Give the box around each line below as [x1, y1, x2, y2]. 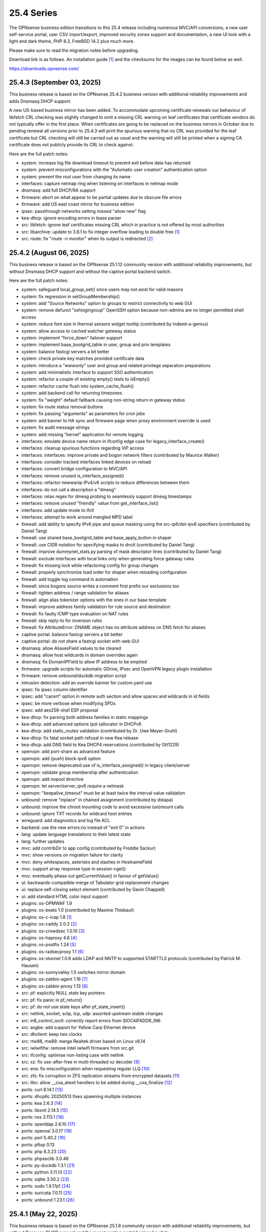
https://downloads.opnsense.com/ [9, 66, 79, 71]
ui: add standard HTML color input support [21, 893, 108, 899]
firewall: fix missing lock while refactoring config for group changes [21, 562, 159, 568]
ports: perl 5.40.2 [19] [21, 1135, 66, 1141]
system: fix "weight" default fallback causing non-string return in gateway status [21, 397, 185, 403]
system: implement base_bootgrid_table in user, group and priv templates [21, 342, 171, 347]
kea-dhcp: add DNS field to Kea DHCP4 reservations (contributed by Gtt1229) [21, 742, 179, 748]
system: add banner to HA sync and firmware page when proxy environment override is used [21, 417, 211, 423]
